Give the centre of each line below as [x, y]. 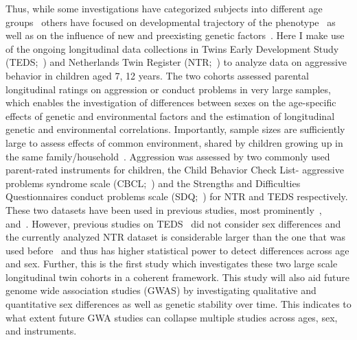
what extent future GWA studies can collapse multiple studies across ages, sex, [172, 317]
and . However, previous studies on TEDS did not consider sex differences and [173, 223]
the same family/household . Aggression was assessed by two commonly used [168, 156]
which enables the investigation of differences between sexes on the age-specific [171, 102]
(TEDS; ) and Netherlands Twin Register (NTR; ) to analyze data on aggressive [176, 62]
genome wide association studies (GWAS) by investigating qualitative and [161, 290]
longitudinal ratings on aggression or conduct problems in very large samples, [168, 89]
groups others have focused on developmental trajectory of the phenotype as [171, 22]
